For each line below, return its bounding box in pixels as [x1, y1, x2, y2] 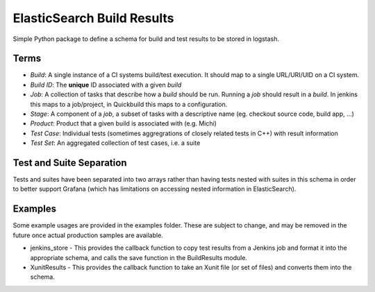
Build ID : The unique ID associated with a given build [30, 80, 182, 89]
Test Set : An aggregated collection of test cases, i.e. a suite [30, 139, 201, 147]
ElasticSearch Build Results [12, 10, 174, 26]
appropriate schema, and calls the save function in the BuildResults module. [30, 253, 248, 261]
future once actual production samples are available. [12, 231, 163, 239]
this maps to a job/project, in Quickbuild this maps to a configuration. [30, 100, 228, 108]
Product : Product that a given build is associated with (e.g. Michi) [30, 119, 217, 128]
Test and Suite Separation [12, 157, 127, 169]
